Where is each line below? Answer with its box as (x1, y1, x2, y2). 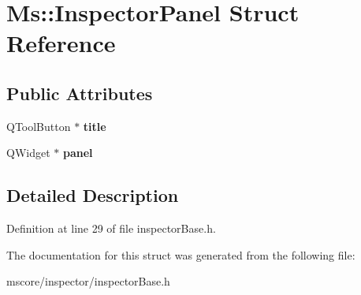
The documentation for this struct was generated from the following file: (6, 246, 355, 263)
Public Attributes (6, 80, 153, 105)
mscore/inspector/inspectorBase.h (6, 273, 170, 289)
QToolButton (6, 118, 71, 134)
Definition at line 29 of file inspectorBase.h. (6, 220, 216, 237)
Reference (6, 27, 116, 59)
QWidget (6, 144, 50, 161)
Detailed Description (6, 183, 179, 207)
